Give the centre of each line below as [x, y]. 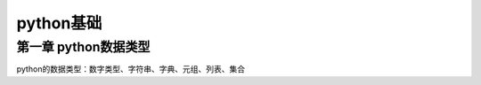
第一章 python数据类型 [83, 47]
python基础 [59, 23]
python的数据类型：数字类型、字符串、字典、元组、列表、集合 [130, 69]
